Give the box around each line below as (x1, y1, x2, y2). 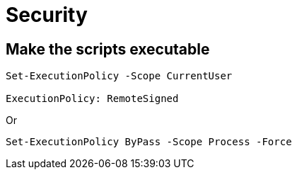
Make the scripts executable (6, 40, 210, 58)
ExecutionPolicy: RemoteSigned (6, 93, 179, 105)
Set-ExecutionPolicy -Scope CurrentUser (6, 70, 233, 82)
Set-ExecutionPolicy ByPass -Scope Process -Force (6, 136, 292, 148)
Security (6, 3, 88, 27)
